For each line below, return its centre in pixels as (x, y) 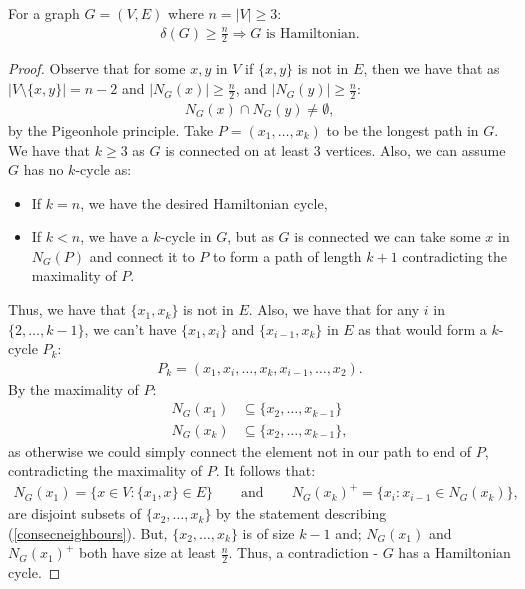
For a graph (44, 13)
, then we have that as (431, 68)
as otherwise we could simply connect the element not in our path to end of (240, 450)
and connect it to (142, 255)
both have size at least (147, 552)
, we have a (114, 236)
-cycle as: (103, 169)
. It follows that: (265, 470)
